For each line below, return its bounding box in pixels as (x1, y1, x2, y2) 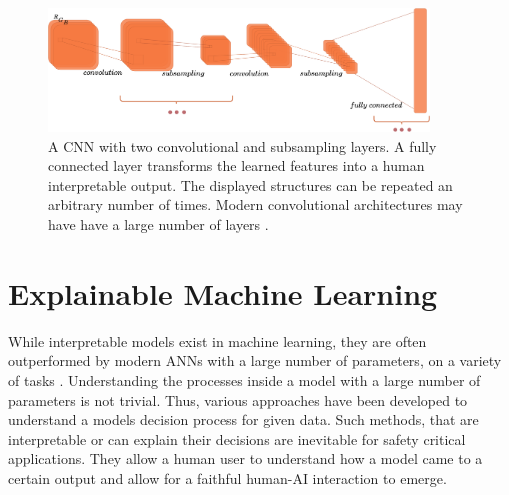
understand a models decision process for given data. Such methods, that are (8, 409, 479, 430)
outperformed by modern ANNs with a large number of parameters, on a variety (8, 350, 502, 371)
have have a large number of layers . (48, 214, 269, 235)
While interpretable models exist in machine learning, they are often (8, 330, 427, 351)
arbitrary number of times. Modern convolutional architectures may (48, 194, 463, 215)
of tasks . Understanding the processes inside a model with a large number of (8, 369, 481, 390)
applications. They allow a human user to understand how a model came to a (8, 448, 483, 469)
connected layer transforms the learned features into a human (48, 155, 425, 176)
